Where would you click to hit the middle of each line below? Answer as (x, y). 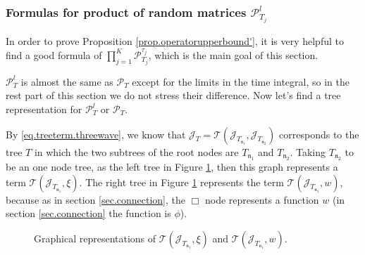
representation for (44, 109)
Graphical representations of (95, 238)
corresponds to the (319, 134)
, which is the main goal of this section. (233, 54)
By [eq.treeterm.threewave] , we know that (96, 134)
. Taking (308, 151)
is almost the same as (67, 81)
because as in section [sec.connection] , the (96, 199)
